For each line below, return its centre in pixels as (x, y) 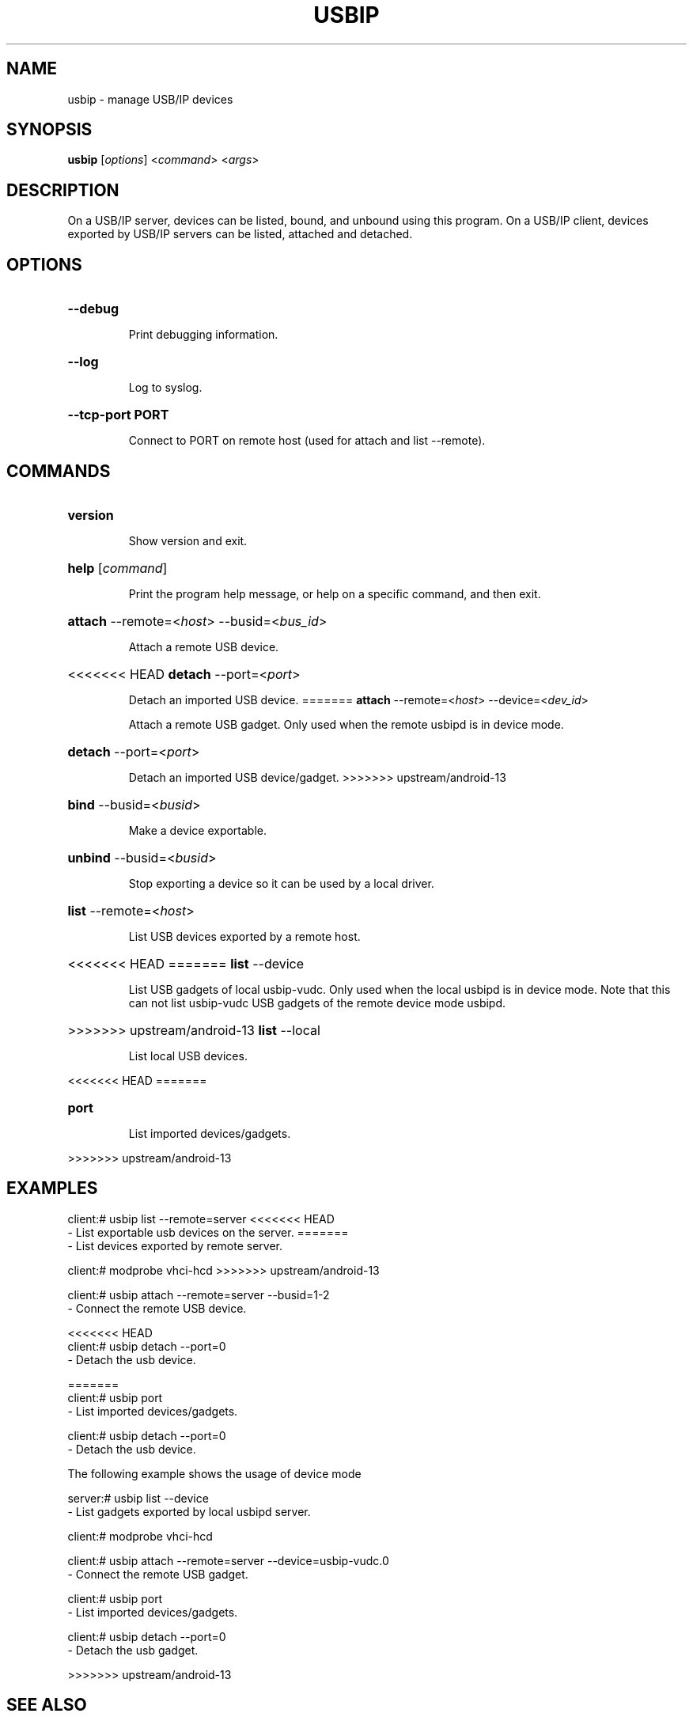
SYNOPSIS (49, 130)
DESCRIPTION (63, 190)
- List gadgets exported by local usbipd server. (189, 1511)
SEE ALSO (47, 1705)
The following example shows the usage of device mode (214, 1473)
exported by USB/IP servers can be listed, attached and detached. (240, 234)
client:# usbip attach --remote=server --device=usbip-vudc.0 (228, 1560)
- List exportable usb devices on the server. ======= (208, 1232)
